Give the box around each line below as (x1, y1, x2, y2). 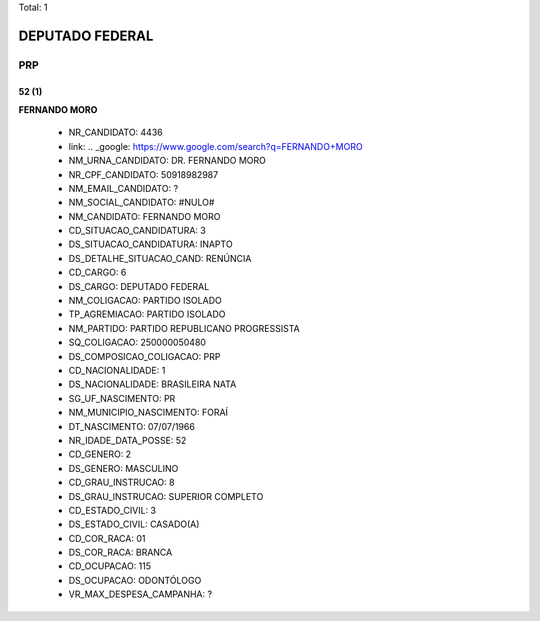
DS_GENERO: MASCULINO (68, 462, 179, 474)
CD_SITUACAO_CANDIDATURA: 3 (68, 225, 207, 237)
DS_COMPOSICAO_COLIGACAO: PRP (68, 350, 221, 362)
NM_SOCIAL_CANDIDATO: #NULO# (68, 196, 215, 209)
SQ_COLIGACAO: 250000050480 (68, 336, 207, 349)
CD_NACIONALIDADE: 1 (68, 365, 166, 376)
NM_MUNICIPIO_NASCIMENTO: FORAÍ (68, 406, 229, 419)
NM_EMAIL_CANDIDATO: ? (68, 182, 179, 194)
